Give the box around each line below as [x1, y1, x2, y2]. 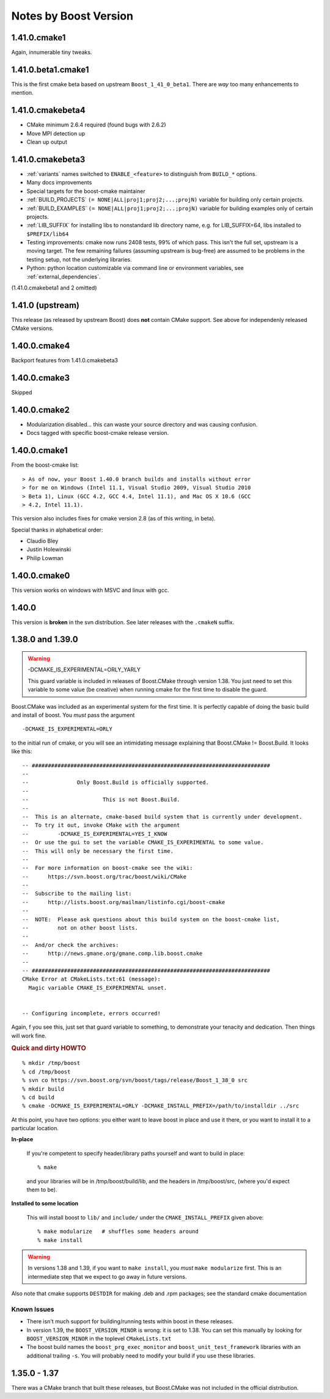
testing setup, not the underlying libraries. [26, 255, 133, 263]
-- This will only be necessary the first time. [22, 847, 174, 855]
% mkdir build [22, 1085, 64, 1092]
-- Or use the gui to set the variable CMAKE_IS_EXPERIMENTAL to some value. [22, 839, 264, 846]
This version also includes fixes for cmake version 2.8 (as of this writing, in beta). [11, 515, 216, 522]
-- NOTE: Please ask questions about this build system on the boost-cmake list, [22, 916, 280, 922]
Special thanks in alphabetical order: [11, 526, 103, 533]
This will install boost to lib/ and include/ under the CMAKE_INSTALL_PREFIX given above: [26, 1213, 264, 1221]
